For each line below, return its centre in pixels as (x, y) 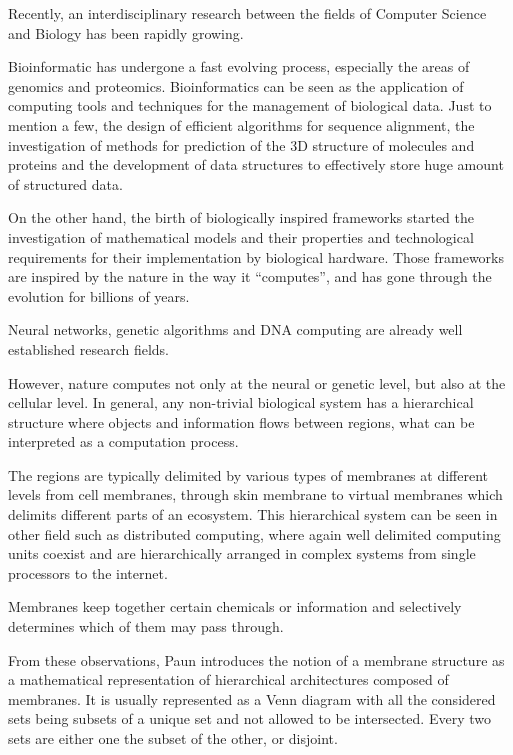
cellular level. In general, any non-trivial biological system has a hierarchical (241, 402)
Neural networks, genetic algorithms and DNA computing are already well (235, 329)
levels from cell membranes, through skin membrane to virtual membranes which (255, 494)
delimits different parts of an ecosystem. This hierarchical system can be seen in (253, 514)
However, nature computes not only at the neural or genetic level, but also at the (257, 382)
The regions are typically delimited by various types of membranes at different (248, 474)
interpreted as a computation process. (123, 441)
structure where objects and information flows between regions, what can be (241, 421)
